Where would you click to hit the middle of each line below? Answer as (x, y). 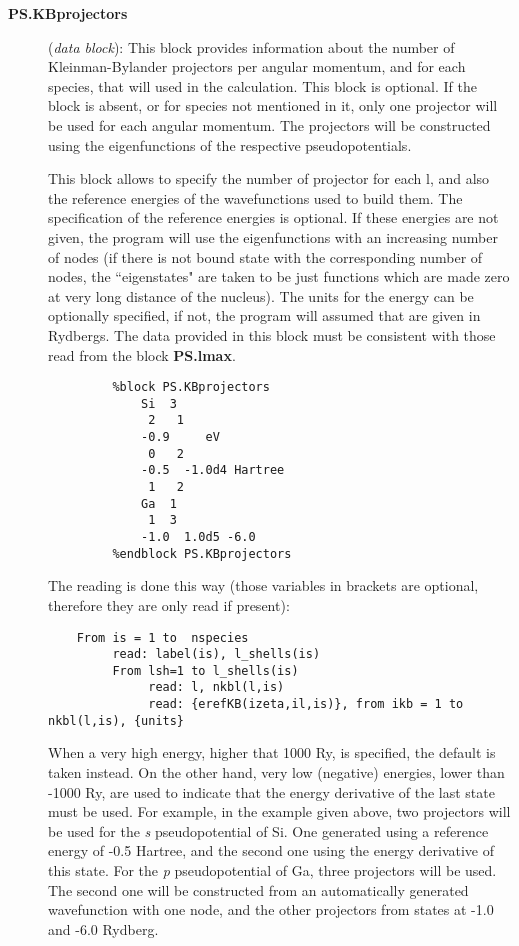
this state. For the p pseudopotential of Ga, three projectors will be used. (272, 870)
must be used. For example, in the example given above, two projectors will (279, 811)
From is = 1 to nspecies (162, 637)
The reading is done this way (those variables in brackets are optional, (263, 585)
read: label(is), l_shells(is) (216, 654)
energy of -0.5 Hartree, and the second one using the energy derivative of (271, 850)
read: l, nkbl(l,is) (216, 687)
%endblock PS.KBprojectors (202, 553)
